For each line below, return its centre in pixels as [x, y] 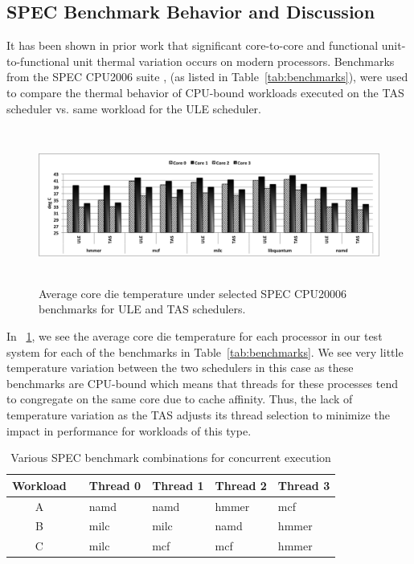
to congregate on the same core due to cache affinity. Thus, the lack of [180, 399]
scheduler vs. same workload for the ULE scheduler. [134, 108]
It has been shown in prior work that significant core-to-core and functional [193, 45]
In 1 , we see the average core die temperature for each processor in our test [195, 335]
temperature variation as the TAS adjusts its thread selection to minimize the [198, 414]
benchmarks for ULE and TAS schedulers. [142, 309]
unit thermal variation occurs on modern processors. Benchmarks [234, 61]
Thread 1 [178, 485]
